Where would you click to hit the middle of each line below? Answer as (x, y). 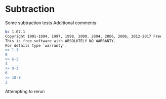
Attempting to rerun (25, 92)
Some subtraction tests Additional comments (51, 23)
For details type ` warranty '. (36, 45)
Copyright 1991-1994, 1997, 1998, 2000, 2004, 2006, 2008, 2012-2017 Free (84, 36)
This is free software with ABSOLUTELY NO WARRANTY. (61, 41)
